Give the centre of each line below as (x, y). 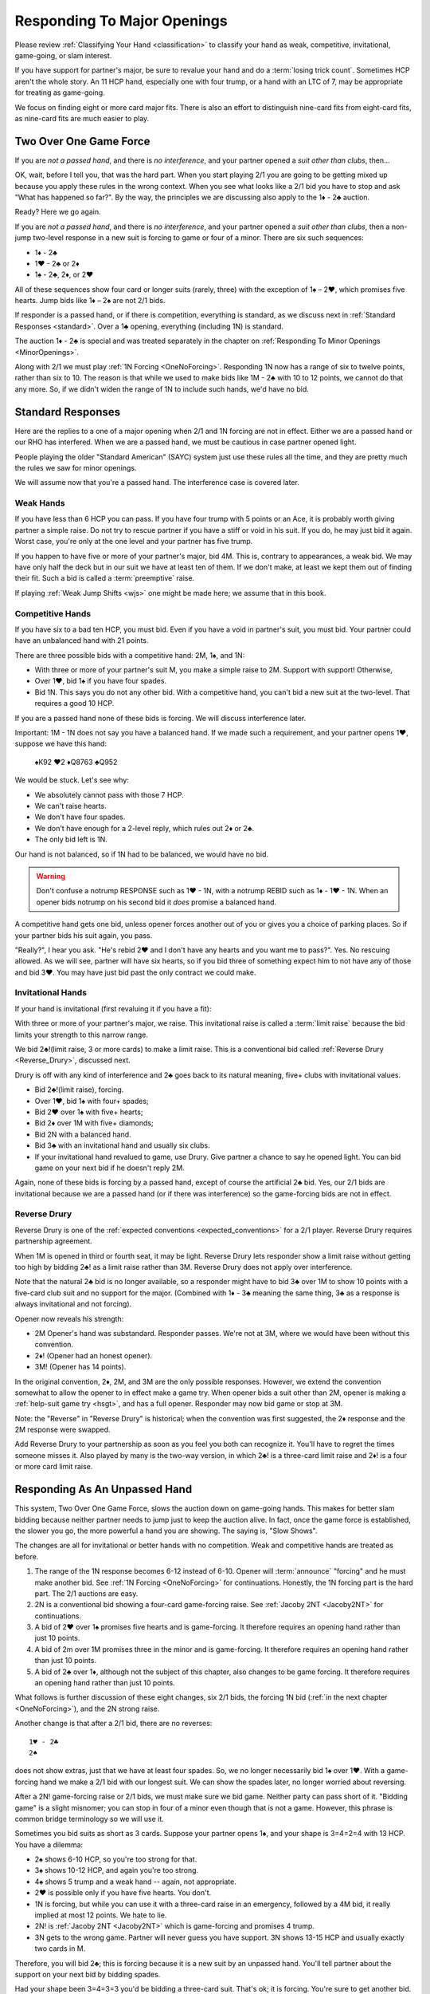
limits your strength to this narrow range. (82, 1034)
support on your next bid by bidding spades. (88, 1974)
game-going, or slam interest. (63, 55)
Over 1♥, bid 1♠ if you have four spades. (101, 681)
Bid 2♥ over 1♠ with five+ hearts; (89, 1112)
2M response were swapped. (63, 1430)
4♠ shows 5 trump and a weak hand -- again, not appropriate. (135, 1882)
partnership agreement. (54, 1241)
